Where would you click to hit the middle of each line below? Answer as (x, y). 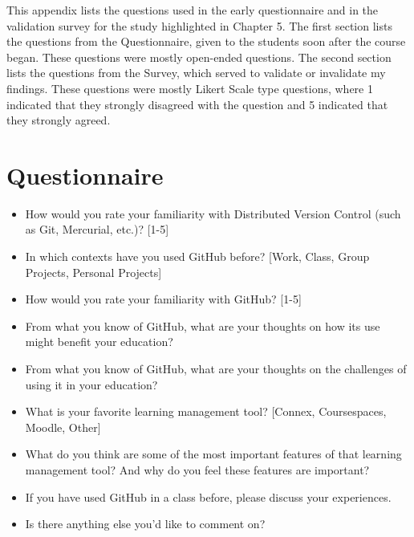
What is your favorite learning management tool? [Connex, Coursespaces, (206, 411)
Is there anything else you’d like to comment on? (145, 524)
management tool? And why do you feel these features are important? (197, 470)
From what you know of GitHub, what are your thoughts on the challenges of (216, 369)
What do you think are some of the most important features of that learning (213, 454)
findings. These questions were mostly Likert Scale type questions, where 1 (190, 88)
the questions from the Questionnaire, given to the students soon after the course (206, 41)
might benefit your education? (99, 342)
